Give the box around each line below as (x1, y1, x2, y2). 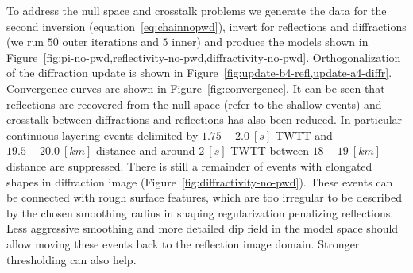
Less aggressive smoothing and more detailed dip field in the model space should (6, 220, 399, 236)
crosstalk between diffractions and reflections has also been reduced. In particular (6, 111, 403, 128)
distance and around (95, 142, 195, 159)
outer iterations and (62, 33, 159, 50)
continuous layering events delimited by (6, 126, 199, 143)
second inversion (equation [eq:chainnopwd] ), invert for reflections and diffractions (6, 17, 407, 34)
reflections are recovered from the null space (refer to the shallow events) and (6, 95, 382, 112)
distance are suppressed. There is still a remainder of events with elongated (6, 157, 372, 174)
